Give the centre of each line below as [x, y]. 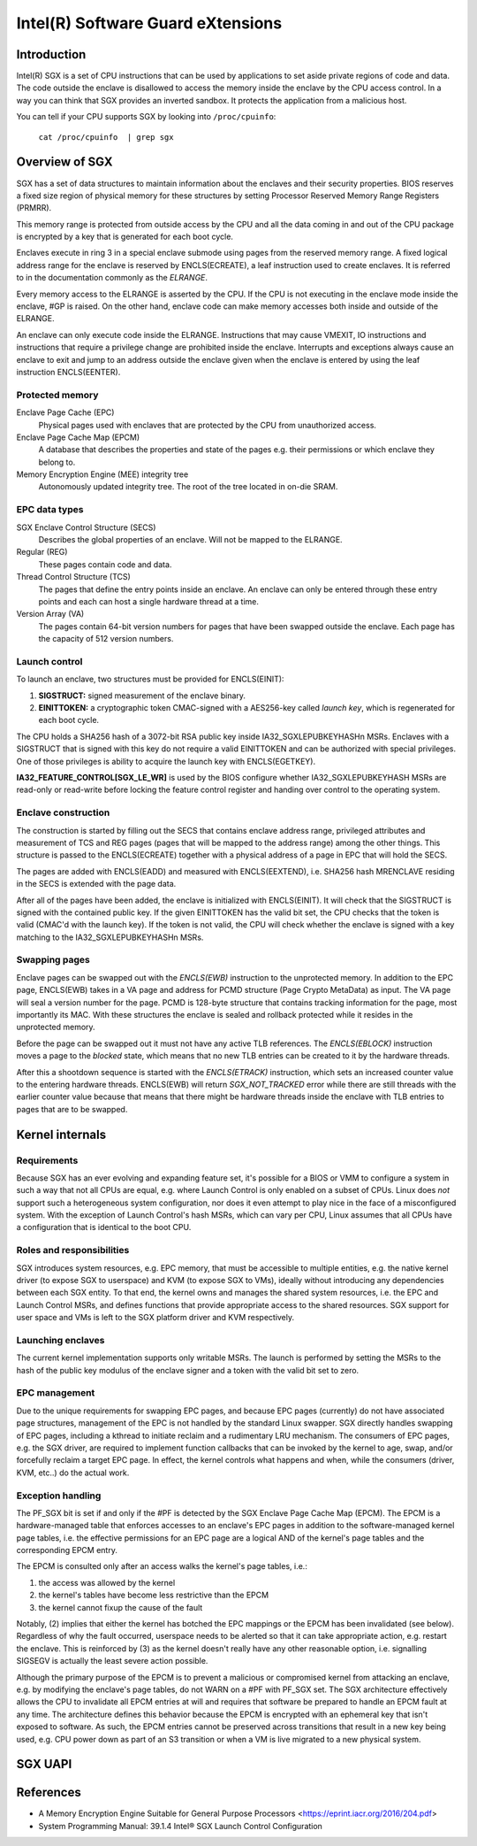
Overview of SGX [65, 162]
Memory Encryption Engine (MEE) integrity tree [102, 474]
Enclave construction [63, 812]
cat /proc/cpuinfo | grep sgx [106, 137]
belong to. [57, 462]
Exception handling [59, 1496]
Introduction [51, 54]
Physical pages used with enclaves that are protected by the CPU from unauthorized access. [208, 425]
